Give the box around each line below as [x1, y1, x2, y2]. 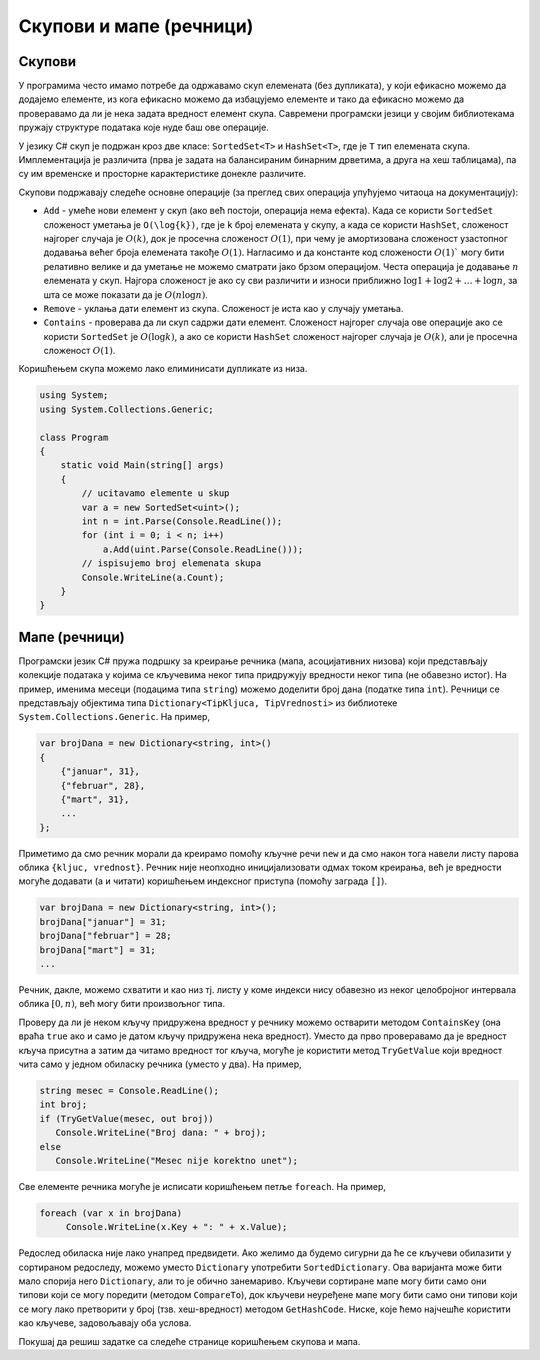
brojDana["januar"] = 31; [39, 916, 167, 927]
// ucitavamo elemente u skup [81, 488, 230, 499]
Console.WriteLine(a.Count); [81, 571, 225, 583]
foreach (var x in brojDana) [39, 1207, 183, 1219]
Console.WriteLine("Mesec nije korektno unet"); [55, 1155, 299, 1166]
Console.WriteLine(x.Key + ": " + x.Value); [65, 1221, 288, 1233]
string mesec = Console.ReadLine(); [39, 1085, 220, 1096]
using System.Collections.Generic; [39, 403, 214, 415]
